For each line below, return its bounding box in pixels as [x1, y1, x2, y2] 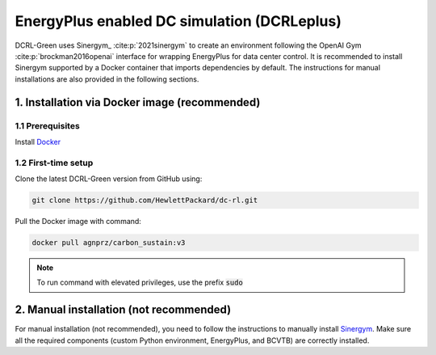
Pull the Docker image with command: [15, 216, 141, 226]
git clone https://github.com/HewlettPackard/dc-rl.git [31, 196, 258, 205]
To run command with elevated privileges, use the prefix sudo [36, 277, 244, 287]
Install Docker [15, 137, 61, 146]
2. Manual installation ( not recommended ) [15, 303, 232, 317]
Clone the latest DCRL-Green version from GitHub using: [15, 174, 203, 184]
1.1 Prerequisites [15, 120, 80, 131]
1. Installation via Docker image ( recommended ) [15, 95, 261, 109]
